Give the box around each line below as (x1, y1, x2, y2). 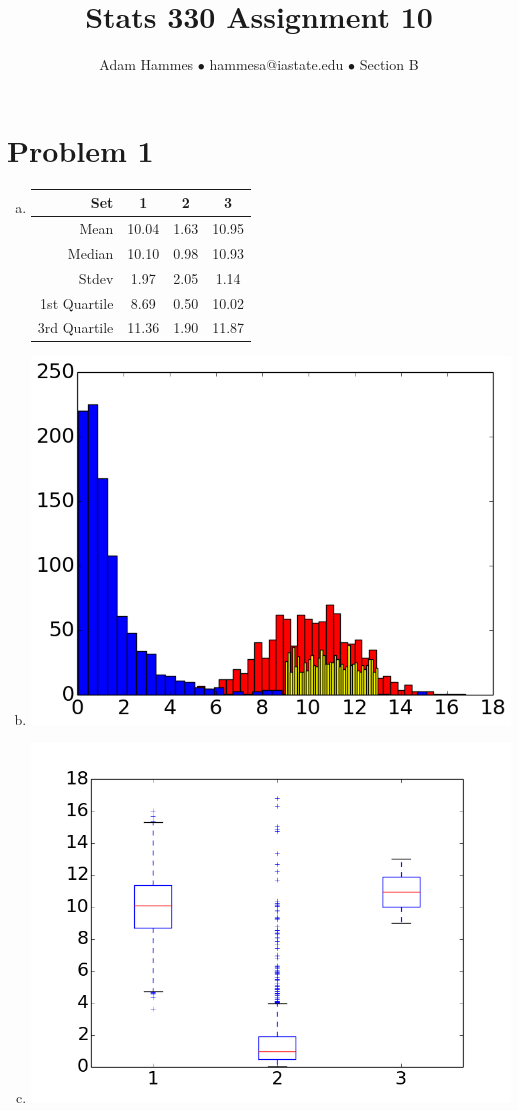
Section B (359, 54, 419, 75)
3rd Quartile (37, 317, 114, 338)
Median (67, 242, 114, 263)
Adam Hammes (99, 54, 194, 75)
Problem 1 (7, 129, 154, 170)
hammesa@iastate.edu (209, 54, 344, 75)
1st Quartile (40, 292, 114, 313)
